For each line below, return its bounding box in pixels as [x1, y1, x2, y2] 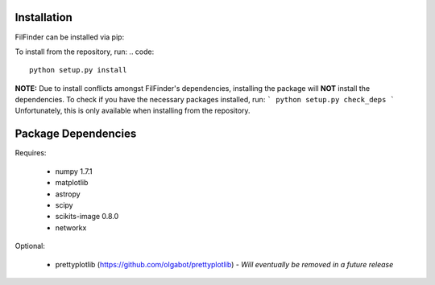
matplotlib [55, 178, 89, 188]
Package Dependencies [14, 127, 137, 141]
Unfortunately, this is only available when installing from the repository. [14, 105, 251, 116]
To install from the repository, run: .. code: [14, 47, 155, 56]
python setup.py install [29, 65, 127, 75]
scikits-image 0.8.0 [55, 212, 119, 221]
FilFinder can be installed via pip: [14, 32, 125, 42]
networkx [55, 222, 87, 233]
